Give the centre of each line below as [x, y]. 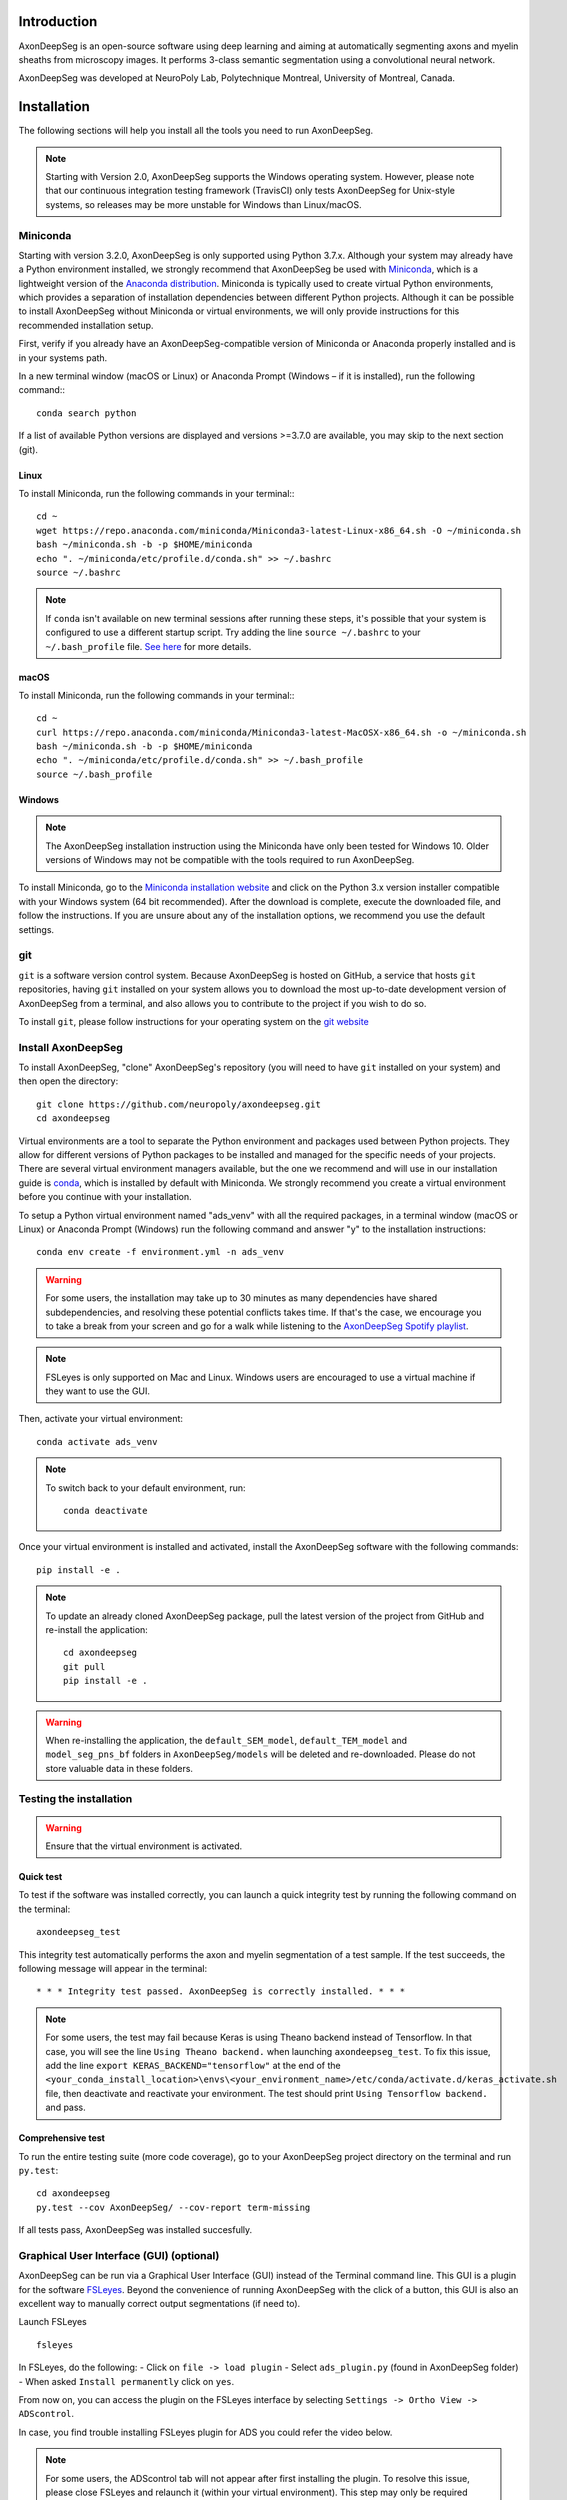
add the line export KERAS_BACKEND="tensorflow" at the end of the [193, 2065]
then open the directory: [68, 1081]
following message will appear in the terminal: [113, 1968]
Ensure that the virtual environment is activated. [144, 1846]
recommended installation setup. [86, 325]
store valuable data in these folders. [119, 1768]
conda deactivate [105, 1511]
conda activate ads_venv [97, 1441]
